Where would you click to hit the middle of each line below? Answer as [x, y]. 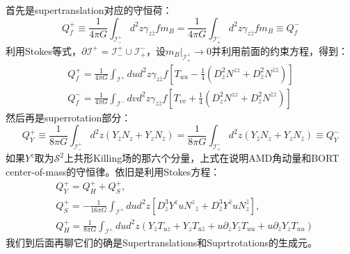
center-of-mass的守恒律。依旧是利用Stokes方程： [113, 172]
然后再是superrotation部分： [69, 117]
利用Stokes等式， [43, 50]
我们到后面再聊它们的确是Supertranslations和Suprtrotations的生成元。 [162, 243]
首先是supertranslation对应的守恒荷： [89, 10]
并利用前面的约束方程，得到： [279, 50]
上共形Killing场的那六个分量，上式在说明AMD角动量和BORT [201, 158]
